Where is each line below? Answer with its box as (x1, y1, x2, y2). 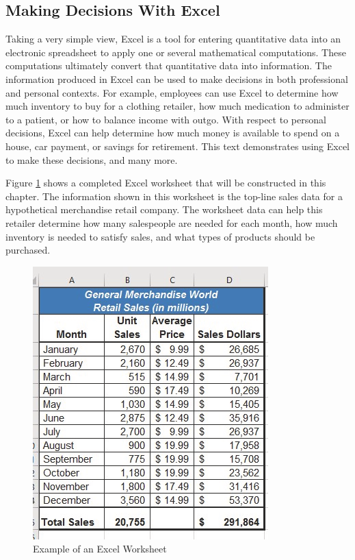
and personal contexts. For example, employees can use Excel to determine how (5, 85, 339, 99)
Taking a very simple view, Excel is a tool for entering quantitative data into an (5, 32, 341, 46)
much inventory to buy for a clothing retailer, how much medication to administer (5, 99, 350, 113)
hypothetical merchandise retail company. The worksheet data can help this (5, 202, 323, 217)
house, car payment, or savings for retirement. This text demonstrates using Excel (5, 138, 350, 153)
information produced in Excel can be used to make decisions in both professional (5, 71, 348, 86)
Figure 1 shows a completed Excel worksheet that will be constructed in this (5, 175, 326, 190)
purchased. (5, 243, 51, 257)
